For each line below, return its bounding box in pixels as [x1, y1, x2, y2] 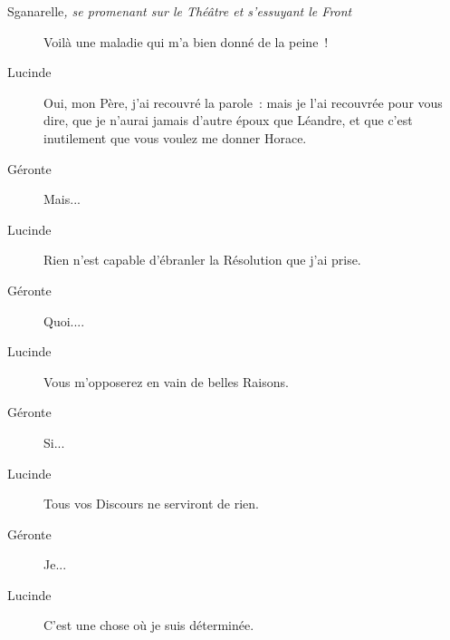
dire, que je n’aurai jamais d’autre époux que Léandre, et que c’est [43, 111, 413, 130]
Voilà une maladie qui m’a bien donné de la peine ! [43, 32, 329, 51]
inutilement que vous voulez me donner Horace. [43, 128, 307, 147]
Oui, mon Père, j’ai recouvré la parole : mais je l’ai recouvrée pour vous [43, 92, 443, 112]
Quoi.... [43, 311, 85, 330]
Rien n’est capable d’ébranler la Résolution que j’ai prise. [43, 250, 361, 269]
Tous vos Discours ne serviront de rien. [43, 494, 259, 513]
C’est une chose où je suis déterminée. [43, 616, 254, 635]
